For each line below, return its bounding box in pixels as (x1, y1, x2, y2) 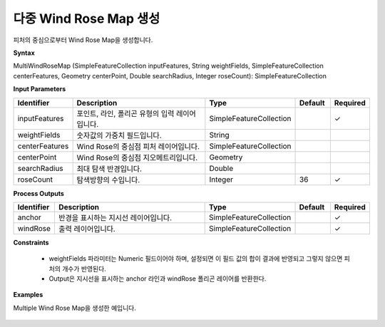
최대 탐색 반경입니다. (76, 164, 143, 174)
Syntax (13, 48, 35, 57)
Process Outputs (13, 189, 64, 197)
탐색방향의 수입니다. (76, 175, 140, 185)
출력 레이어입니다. (58, 224, 115, 234)
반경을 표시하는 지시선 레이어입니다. (58, 212, 173, 222)
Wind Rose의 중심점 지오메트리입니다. (76, 152, 198, 162)
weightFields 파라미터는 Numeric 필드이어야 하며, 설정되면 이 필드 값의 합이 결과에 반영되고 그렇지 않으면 (48, 254, 343, 263)
